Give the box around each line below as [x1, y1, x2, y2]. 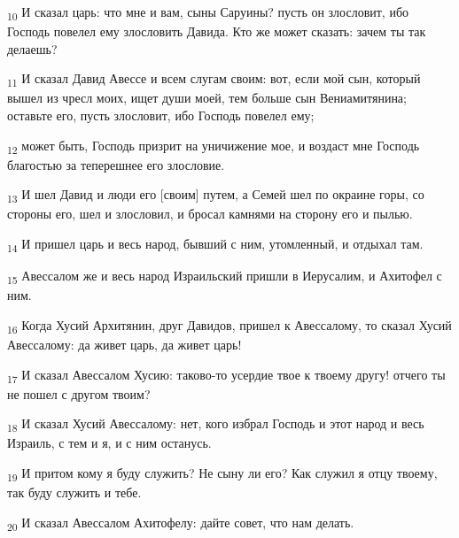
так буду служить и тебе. [7, 483, 142, 502]
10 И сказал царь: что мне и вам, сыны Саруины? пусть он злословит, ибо [7, 3, 409, 23]
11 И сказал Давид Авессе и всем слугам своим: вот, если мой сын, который [7, 69, 421, 90]
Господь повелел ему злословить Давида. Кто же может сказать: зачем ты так [7, 22, 426, 41]
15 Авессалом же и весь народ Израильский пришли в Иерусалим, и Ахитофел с [7, 266, 442, 287]
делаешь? [7, 39, 58, 58]
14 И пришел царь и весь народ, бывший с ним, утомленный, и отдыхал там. [7, 234, 424, 255]
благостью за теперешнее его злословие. [7, 155, 225, 173]
